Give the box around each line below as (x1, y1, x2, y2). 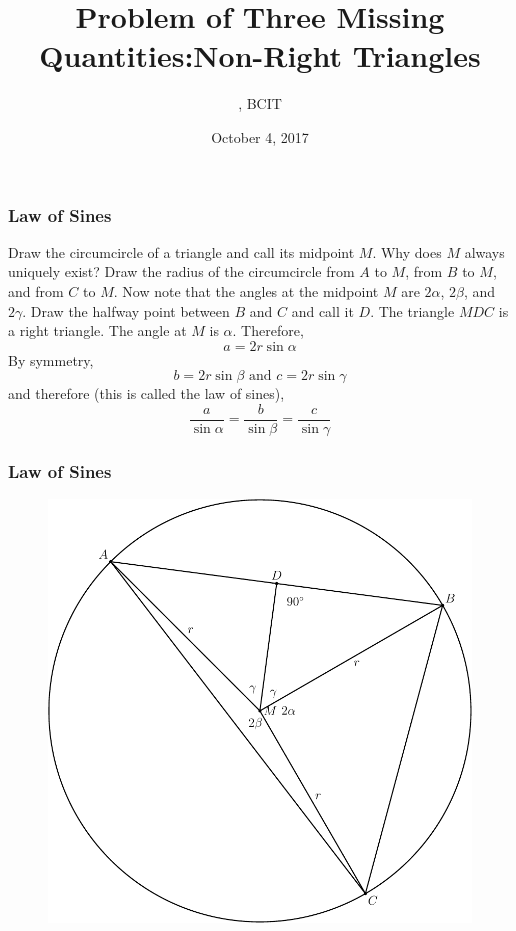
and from (8, 280, 64, 301)
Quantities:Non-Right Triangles (39, 35, 481, 76)
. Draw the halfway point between (22, 300, 230, 321)
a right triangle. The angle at (8, 320, 187, 341)
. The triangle (370, 300, 455, 321)
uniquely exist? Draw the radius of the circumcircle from (8, 261, 355, 282)
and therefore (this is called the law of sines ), (8, 383, 285, 404)
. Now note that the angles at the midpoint (113, 280, 379, 301)
